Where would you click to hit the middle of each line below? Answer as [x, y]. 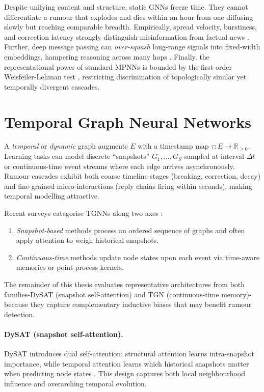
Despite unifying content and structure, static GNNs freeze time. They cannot [126, 7]
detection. [19, 314]
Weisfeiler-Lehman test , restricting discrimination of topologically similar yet [125, 77]
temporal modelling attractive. [52, 196]
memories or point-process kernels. [70, 267]
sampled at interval [214, 156]
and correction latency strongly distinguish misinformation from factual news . [127, 36]
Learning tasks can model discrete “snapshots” [77, 156]
